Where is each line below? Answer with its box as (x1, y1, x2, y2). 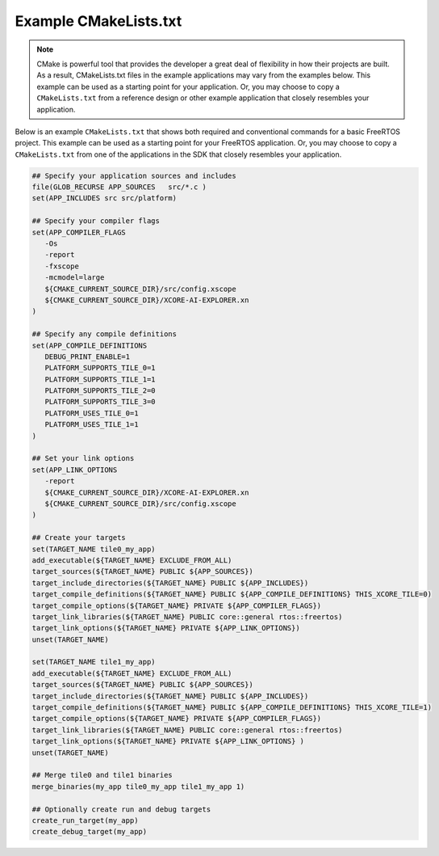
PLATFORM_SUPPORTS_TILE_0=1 (44, 364, 157, 373)
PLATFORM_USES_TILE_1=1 (44, 420, 139, 429)
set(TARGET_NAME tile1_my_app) (31, 657, 157, 667)
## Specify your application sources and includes (31, 171, 237, 180)
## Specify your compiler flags (31, 217, 161, 226)
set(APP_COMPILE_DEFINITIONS (31, 340, 148, 350)
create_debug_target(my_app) (31, 827, 148, 837)
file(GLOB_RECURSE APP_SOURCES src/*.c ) (31, 183, 207, 192)
